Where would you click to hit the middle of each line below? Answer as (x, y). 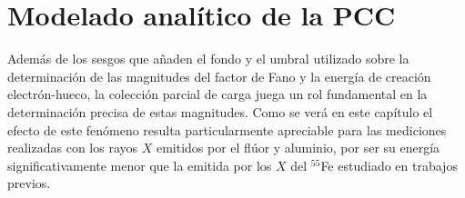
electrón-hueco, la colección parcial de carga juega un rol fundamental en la (217, 94)
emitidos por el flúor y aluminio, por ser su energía (298, 148)
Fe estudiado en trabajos (389, 165)
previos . (29, 183)
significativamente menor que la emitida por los (140, 165)
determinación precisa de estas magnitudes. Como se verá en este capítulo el (220, 111)
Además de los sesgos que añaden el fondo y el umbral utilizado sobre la (208, 59)
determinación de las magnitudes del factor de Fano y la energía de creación (219, 76)
